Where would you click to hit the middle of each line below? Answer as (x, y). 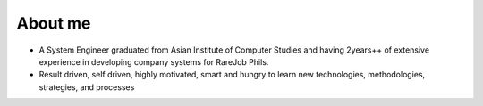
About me (54, 23)
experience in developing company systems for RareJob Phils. (154, 61)
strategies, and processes (87, 87)
